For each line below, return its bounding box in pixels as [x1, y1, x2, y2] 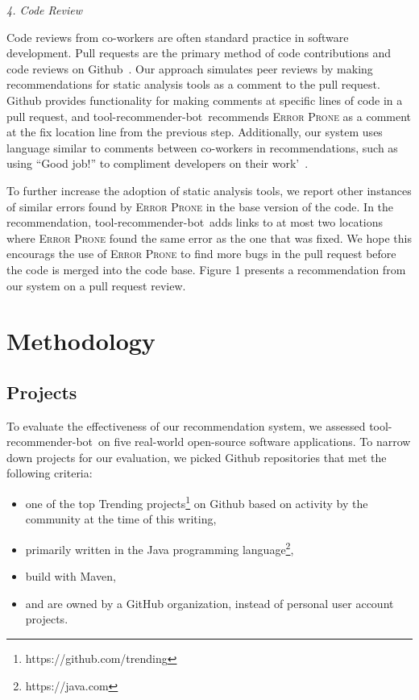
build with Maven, [25, 568, 116, 585]
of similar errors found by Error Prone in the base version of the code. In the [6, 198, 394, 215]
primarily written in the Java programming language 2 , [25, 538, 294, 557]
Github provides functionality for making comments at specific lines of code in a [6, 91, 403, 108]
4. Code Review [6, 2, 82, 18]
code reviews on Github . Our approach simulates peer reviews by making [6, 60, 373, 77]
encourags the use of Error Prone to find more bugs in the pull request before [6, 245, 396, 262]
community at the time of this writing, [25, 510, 217, 527]
